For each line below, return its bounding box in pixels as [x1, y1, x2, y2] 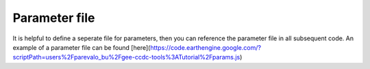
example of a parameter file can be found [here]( [12, 43, 151, 51]
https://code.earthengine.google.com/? [149, 43, 262, 51]
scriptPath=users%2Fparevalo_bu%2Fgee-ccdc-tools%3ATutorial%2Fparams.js [12, 53, 241, 61]
